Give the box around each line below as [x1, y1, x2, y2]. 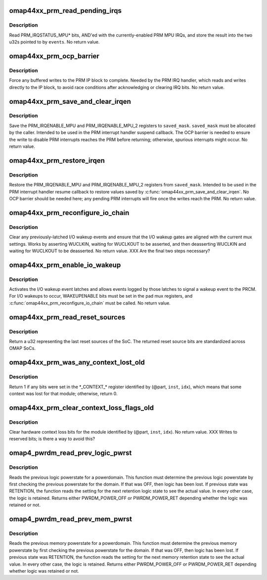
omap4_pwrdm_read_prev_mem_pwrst [9, 515, 132, 524]
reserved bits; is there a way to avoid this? [9, 436, 95, 442]
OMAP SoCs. [9, 345, 36, 351]
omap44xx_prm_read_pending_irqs [9, 6, 122, 15]
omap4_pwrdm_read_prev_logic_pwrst [9, 449, 132, 457]
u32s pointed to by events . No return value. [9, 39, 100, 45]
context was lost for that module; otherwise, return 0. [9, 391, 118, 397]
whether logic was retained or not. [9, 568, 79, 574]
